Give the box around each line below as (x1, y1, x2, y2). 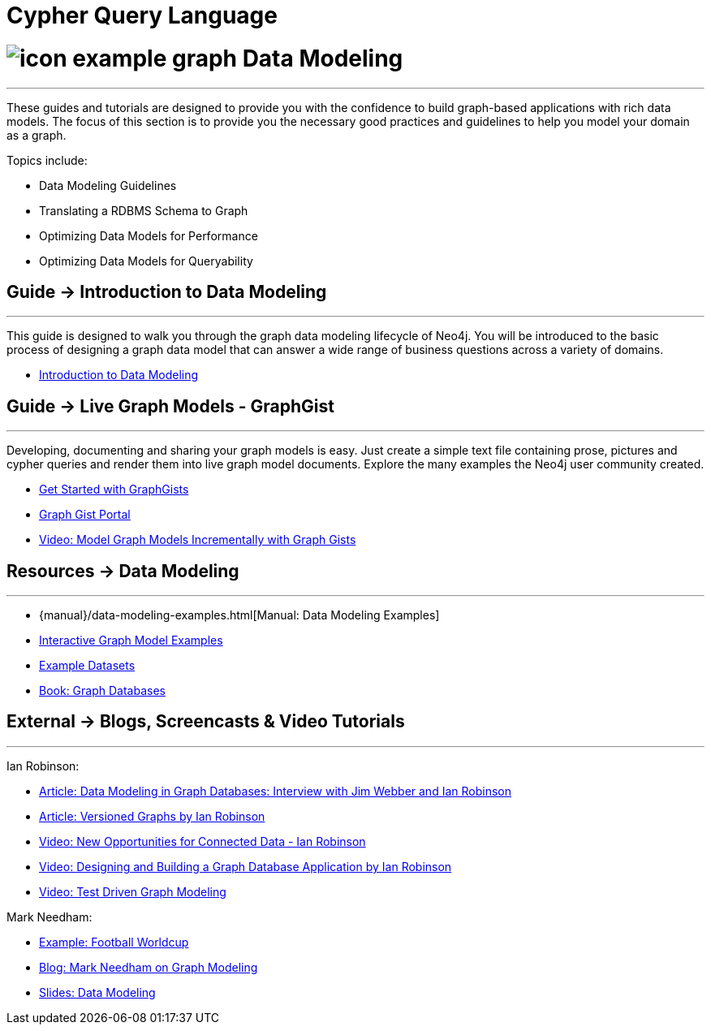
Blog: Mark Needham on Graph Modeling (39, 960, 258, 974)
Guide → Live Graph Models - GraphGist (6, 395, 334, 416)
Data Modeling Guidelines (39, 178, 177, 192)
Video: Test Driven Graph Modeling (39, 884, 226, 899)
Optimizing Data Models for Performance (39, 228, 258, 243)
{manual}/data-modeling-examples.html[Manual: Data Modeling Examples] (39, 608, 440, 623)
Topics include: (6, 153, 88, 167)
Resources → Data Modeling (6, 560, 239, 581)
